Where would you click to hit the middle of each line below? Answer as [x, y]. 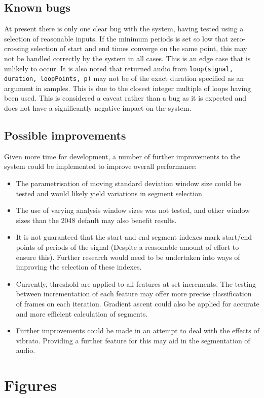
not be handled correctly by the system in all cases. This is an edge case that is [127, 58]
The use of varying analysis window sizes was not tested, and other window [133, 210]
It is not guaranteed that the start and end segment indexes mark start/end [134, 237]
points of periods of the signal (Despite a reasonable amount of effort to [127, 247]
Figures [30, 385]
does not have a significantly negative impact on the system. [98, 108]
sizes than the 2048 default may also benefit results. [96, 220]
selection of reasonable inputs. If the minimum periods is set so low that [116, 38]
